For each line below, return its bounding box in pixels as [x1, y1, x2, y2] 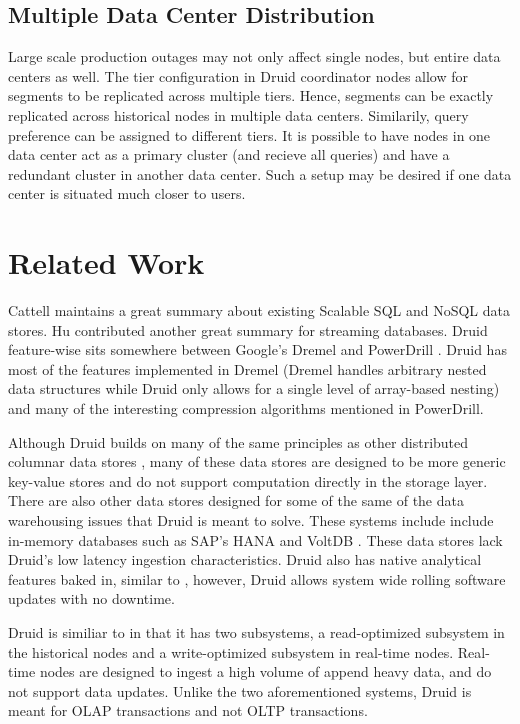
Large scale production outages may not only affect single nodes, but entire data [8, 46, 501, 67]
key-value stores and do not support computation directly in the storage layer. [8, 470, 488, 491]
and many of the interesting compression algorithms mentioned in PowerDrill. [8, 398, 484, 419]
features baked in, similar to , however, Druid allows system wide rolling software [8, 568, 506, 589]
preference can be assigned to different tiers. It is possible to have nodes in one [8, 124, 491, 145]
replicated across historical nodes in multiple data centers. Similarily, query [8, 104, 469, 125]
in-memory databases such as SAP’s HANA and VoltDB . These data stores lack [8, 529, 503, 550]
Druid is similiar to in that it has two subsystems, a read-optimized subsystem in [8, 621, 505, 642]
